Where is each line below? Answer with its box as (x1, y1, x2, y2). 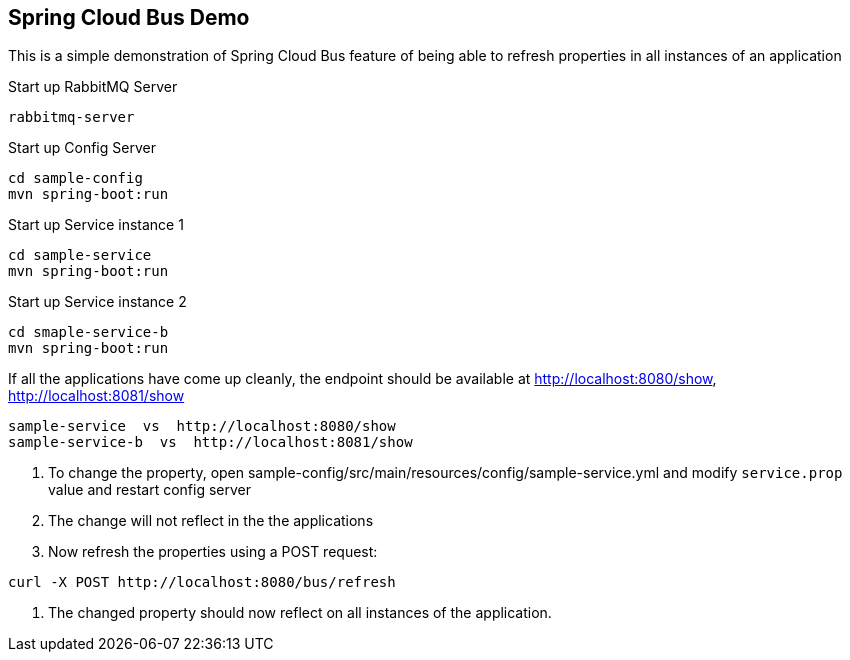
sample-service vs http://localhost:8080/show (8, 418, 396, 435)
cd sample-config (8, 170, 143, 187)
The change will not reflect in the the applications (48, 512, 374, 530)
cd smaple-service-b (8, 324, 169, 341)
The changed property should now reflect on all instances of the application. (48, 604, 552, 622)
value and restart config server (48, 481, 252, 499)
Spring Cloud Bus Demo (8, 5, 250, 30)
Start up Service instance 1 (8, 216, 184, 234)
